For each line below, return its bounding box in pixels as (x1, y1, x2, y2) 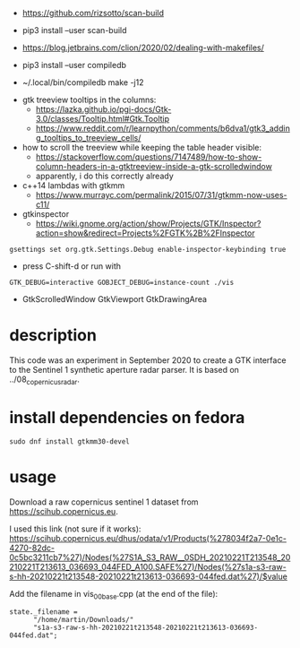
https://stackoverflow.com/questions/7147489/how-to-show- (35, 151, 262, 162)
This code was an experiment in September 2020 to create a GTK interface (9, 354, 287, 366)
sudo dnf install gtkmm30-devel (9, 436, 130, 446)
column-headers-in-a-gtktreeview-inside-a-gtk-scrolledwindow (35, 161, 273, 171)
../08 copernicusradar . (9, 374, 81, 386)
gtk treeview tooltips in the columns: (21, 94, 157, 105)
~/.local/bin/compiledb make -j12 (21, 77, 144, 88)
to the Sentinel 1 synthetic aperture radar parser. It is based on (9, 364, 240, 375)
